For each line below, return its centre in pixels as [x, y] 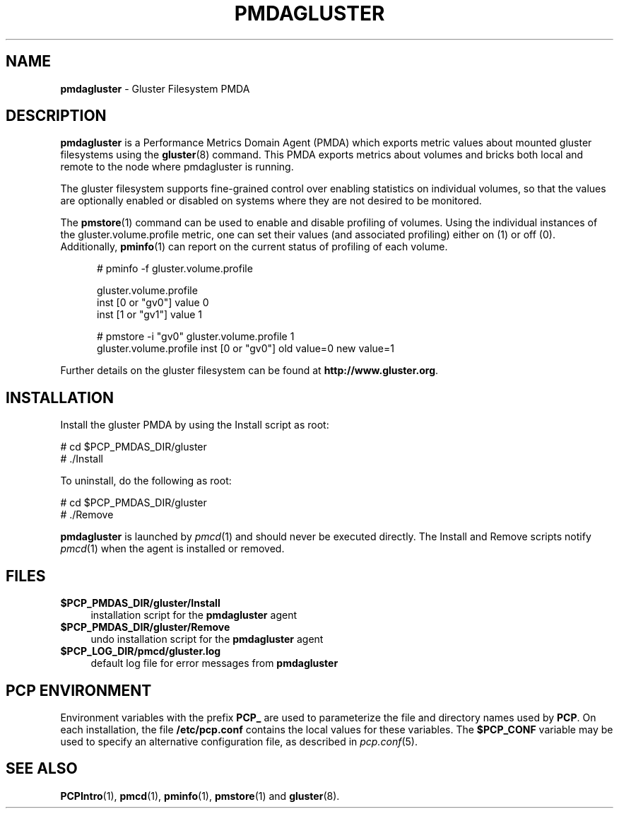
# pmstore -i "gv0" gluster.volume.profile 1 [196, 337]
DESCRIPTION [56, 116]
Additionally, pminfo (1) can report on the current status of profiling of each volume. [254, 247]
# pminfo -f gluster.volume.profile [175, 269]
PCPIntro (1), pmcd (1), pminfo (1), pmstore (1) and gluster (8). [200, 796]
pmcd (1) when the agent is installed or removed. [172, 549]
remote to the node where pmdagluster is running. [177, 167]
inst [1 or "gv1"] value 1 [150, 315]
